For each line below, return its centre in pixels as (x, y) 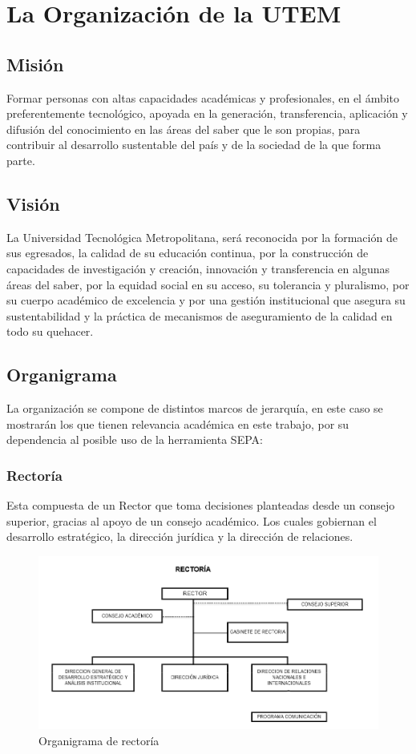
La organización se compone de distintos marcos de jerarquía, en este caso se (195, 408)
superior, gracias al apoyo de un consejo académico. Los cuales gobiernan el (192, 520)
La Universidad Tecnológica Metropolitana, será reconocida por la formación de (202, 237)
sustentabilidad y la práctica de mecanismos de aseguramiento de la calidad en (200, 315)
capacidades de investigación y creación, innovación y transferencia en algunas (198, 268)
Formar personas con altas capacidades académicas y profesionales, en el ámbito (203, 97)
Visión (33, 203)
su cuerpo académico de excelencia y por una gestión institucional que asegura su (206, 300)
